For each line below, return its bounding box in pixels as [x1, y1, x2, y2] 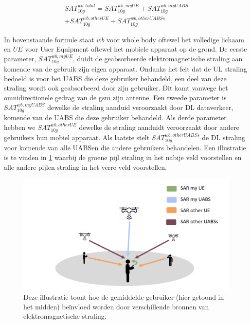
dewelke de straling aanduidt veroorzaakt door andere [79, 122, 239, 132]
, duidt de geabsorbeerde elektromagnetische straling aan [72, 53, 243, 63]
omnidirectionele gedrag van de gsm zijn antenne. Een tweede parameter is [4, 92, 227, 102]
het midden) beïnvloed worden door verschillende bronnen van [23, 301, 209, 311]
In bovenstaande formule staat [4, 34, 94, 44]
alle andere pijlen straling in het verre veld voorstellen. [4, 162, 167, 172]
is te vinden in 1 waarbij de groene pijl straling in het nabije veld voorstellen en [4, 152, 242, 162]
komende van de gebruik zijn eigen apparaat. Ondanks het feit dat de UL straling [4, 64, 247, 74]
